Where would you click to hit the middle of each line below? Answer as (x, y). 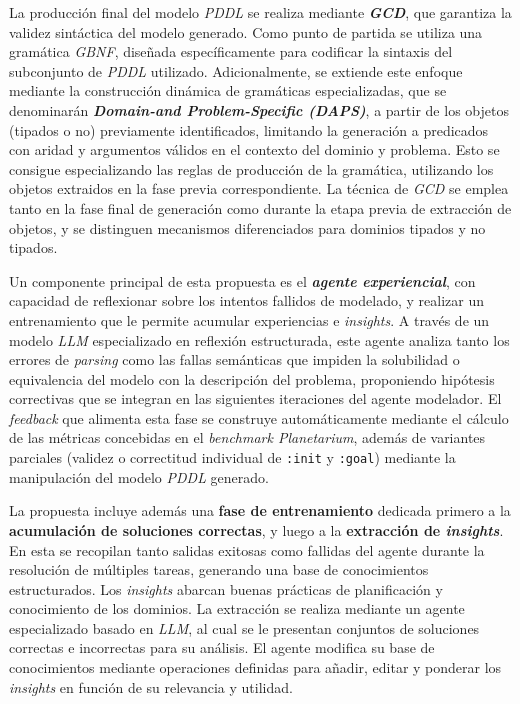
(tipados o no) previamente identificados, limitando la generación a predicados (249, 129)
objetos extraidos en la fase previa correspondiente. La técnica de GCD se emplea (259, 188)
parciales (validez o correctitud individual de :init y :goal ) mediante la (232, 457)
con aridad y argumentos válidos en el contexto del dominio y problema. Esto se (254, 149)
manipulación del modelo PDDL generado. (139, 476)
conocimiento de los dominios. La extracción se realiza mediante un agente (237, 608)
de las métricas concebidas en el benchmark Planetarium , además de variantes (247, 437)
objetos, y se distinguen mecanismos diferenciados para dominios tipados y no (247, 227)
